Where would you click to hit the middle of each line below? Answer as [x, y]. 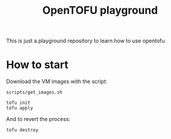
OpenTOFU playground [100, 10]
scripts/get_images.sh [34, 92]
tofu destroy [22, 130]
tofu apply [20, 108]
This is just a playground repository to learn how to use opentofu [85, 41]
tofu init [18, 103]
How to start [37, 65]
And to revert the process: [38, 119]
